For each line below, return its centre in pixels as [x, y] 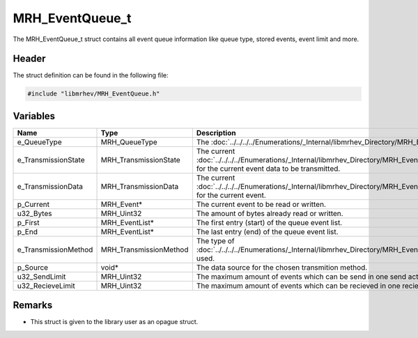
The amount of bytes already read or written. [270, 213]
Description [216, 132]
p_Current [33, 204]
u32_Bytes [34, 213]
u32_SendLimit [41, 277]
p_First [28, 222]
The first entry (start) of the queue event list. [269, 222]
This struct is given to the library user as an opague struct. [114, 322]
